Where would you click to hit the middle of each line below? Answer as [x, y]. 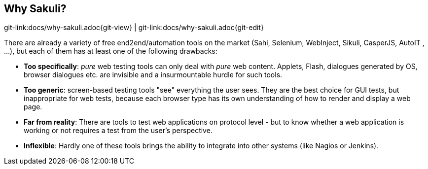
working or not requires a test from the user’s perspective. [118, 131]
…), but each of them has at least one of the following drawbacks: [111, 51]
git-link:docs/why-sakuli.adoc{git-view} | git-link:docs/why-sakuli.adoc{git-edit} [134, 28]
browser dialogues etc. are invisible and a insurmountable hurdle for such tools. [153, 75]
